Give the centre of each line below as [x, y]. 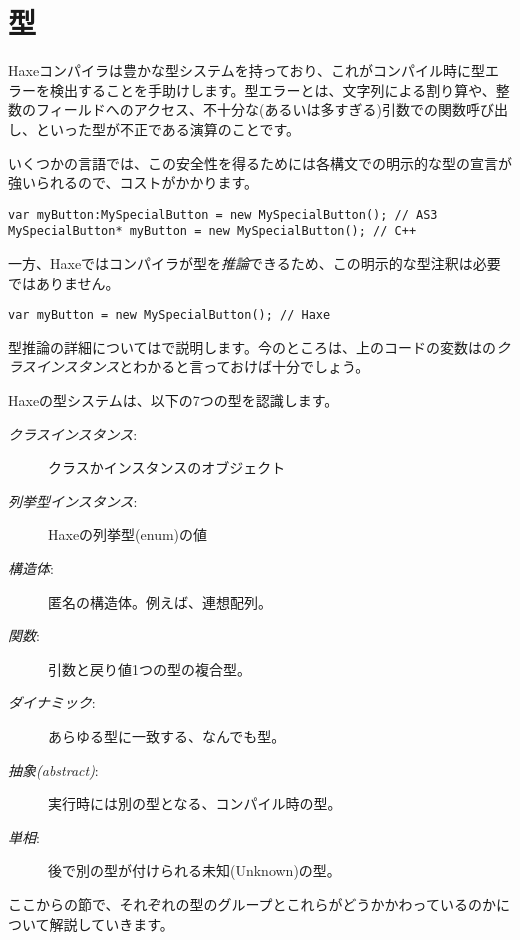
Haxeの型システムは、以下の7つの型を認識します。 [173, 400]
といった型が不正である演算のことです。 [168, 128]
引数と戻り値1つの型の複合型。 [149, 668]
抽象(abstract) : [53, 769]
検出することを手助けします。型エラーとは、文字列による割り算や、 [272, 89]
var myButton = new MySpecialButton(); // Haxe [169, 315]
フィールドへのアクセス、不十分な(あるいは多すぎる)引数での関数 [250, 109]
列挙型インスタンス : [73, 500]
